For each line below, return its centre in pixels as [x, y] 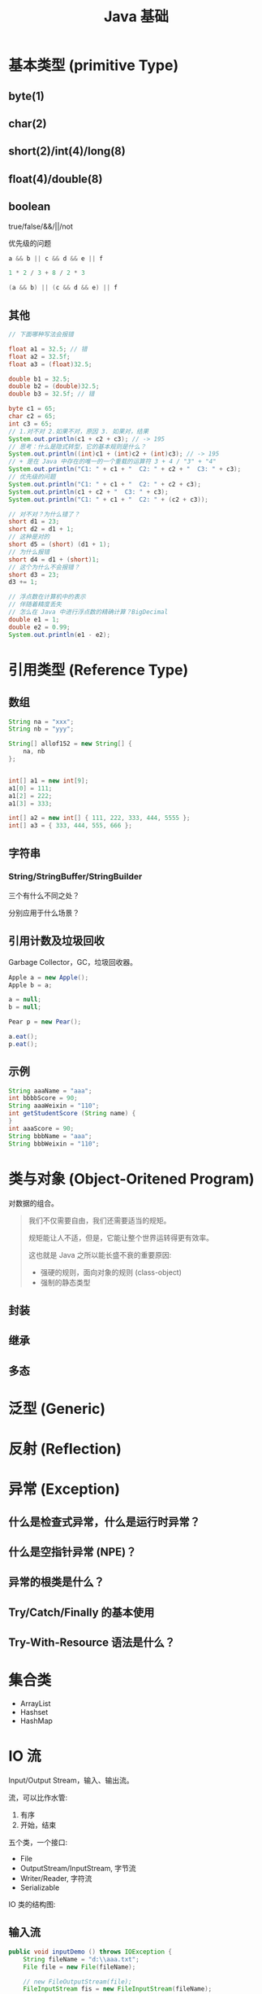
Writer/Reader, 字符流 [56, 1878]
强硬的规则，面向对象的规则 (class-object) [111, 1272]
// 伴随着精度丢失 [35, 604]
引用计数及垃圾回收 [56, 941]
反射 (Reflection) [65, 1449]
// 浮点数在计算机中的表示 [47, 597]
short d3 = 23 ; [34, 574]
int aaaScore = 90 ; [41, 1128]
